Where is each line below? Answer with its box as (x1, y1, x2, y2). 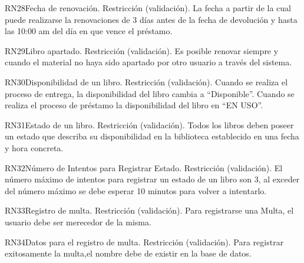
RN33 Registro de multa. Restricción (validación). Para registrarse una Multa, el (5, 204, 294, 217)
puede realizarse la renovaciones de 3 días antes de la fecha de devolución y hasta (5, 13, 298, 25)
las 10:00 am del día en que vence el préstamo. (5, 25, 173, 37)
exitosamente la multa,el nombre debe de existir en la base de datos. (5, 247, 252, 259)
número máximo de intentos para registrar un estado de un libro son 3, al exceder (5, 173, 300, 185)
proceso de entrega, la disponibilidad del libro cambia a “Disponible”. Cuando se (5, 87, 295, 99)
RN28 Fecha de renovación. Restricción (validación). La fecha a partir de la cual (5, 2, 291, 14)
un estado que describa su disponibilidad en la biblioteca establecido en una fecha (5, 130, 299, 142)
